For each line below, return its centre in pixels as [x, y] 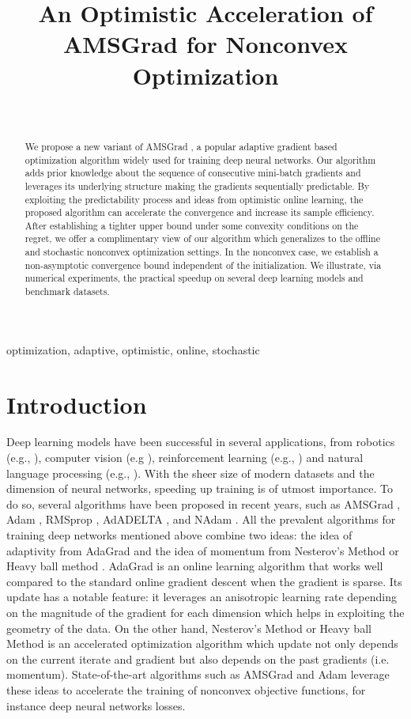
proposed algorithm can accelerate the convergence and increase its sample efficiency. [200, 212]
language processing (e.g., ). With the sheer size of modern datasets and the [190, 473]
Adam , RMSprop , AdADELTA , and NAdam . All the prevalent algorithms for [201, 519]
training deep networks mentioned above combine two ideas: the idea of [179, 535]
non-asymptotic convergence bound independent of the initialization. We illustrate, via [203, 265]
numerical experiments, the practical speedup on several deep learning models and [194, 278]
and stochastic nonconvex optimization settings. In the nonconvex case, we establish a [202, 252]
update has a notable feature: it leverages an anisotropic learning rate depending [202, 597]
